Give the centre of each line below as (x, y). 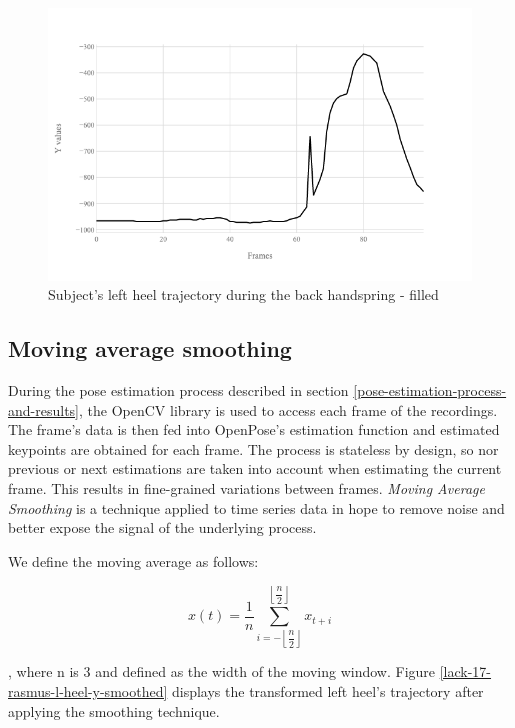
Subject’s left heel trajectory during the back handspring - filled (243, 294)
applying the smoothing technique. (114, 710)
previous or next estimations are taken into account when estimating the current (255, 468)
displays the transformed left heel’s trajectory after (327, 691)
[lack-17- (465, 671)
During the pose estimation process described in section (178, 389)
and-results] (43, 409)
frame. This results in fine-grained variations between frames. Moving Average (246, 487)
